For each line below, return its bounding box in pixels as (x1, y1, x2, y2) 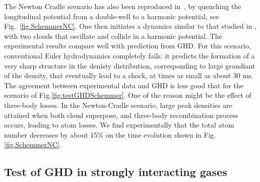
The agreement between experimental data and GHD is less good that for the (4, 80, 244, 90)
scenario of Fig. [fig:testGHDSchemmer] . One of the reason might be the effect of (4, 90, 251, 100)
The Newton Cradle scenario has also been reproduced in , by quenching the (4, 1, 241, 11)
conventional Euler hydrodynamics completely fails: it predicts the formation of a (4, 50, 255, 60)
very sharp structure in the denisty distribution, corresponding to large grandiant (4, 60, 255, 71)
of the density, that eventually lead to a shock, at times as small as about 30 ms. (4, 70, 253, 81)
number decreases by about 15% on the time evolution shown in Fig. (4, 129, 216, 140)
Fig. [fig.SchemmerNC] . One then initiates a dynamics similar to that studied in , (4, 21, 256, 31)
